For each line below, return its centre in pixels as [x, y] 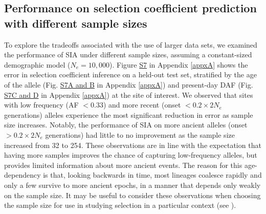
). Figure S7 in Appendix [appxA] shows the [179, 64]
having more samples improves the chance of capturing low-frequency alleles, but [131, 155]
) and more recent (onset [142, 105]
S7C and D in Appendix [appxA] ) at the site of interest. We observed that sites [129, 94]
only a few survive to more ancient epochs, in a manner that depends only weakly [132, 185]
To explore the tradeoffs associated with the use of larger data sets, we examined [131, 44]
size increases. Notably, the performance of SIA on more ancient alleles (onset [126, 125]
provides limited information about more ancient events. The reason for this [123, 165]
